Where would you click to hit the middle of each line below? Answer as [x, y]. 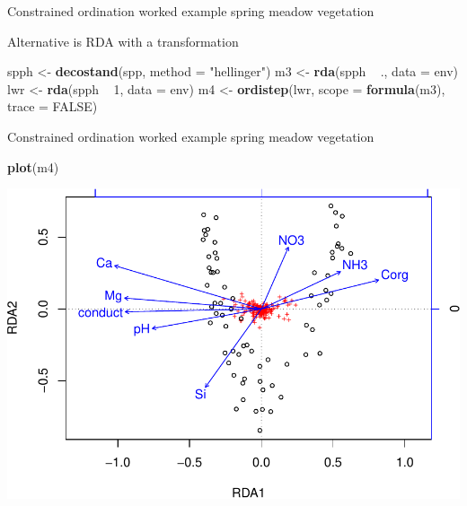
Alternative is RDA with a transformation [123, 41]
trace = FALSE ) [53, 106]
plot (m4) [33, 166]
